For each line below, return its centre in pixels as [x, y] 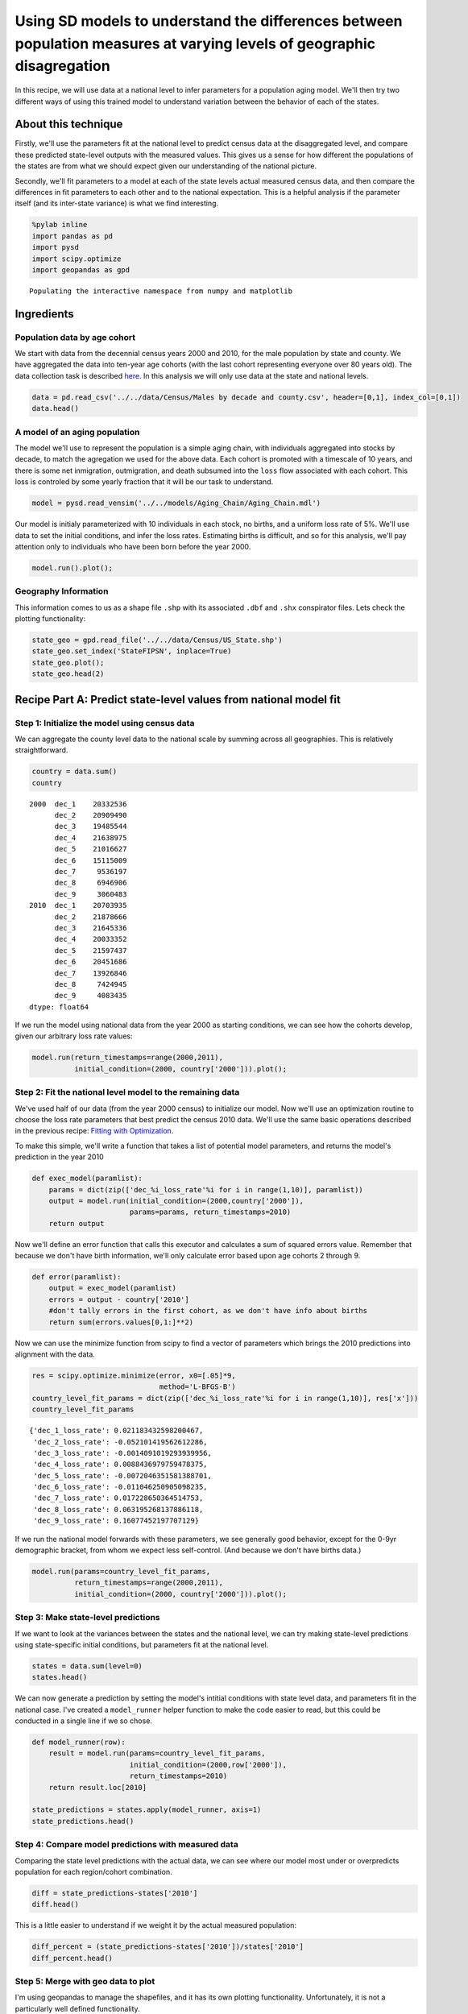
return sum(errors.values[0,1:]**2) [121, 1322]
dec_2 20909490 [91, 815]
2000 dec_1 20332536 [78, 804]
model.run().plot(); [72, 568]
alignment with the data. [55, 1354]
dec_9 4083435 [91, 996]
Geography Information [62, 591]
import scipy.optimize [77, 259]
